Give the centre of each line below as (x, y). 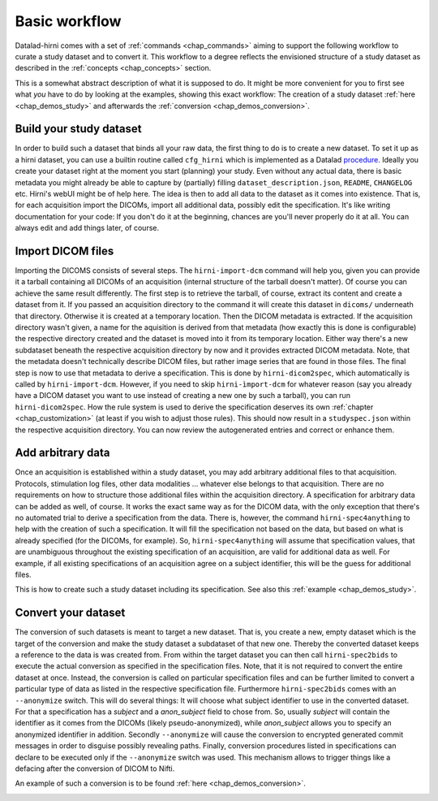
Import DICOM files (64, 251)
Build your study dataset (78, 129)
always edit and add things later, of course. (87, 228)
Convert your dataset (70, 613)
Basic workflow (68, 21)
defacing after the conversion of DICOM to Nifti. (95, 769)
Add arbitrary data (62, 453)
